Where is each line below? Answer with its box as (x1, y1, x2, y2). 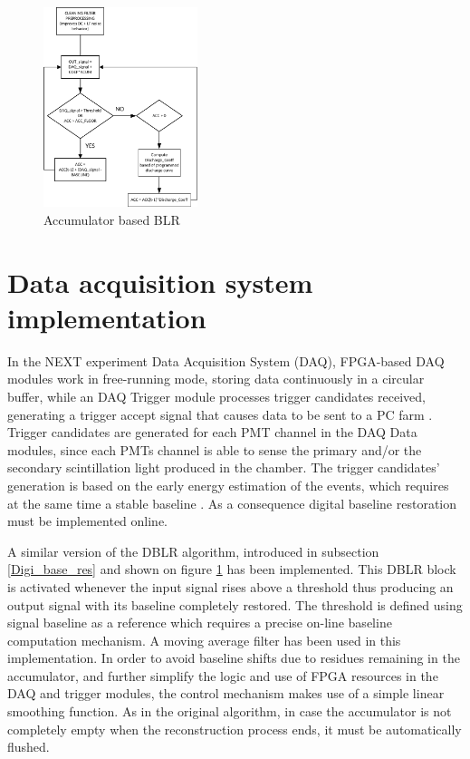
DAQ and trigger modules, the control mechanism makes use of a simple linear (7, 684, 445, 703)
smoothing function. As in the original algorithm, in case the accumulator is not (7, 702, 452, 721)
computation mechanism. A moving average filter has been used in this (7, 630, 401, 649)
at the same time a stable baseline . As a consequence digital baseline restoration (7, 493, 456, 512)
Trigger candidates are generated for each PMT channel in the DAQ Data (7, 423, 417, 442)
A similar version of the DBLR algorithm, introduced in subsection (7, 541, 379, 560)
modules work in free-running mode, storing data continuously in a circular (7, 369, 425, 388)
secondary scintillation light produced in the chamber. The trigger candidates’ (7, 458, 440, 477)
